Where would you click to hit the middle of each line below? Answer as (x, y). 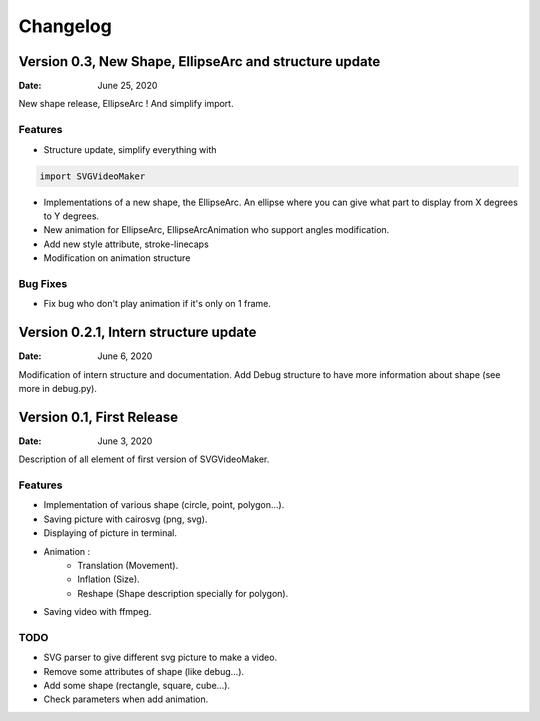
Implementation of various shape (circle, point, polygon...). (164, 505)
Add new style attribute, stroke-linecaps (126, 244)
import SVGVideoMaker (92, 176)
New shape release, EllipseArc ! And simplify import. (126, 104)
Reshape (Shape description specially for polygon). (183, 593)
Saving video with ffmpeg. (97, 612)
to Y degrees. (71, 216)
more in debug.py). (57, 388)
